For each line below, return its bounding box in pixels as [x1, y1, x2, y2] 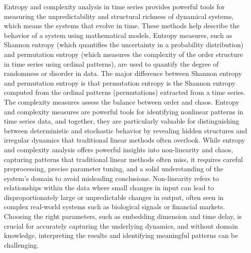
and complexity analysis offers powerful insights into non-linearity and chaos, [4, 144, 233, 154]
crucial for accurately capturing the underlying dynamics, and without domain [4, 220, 238, 231]
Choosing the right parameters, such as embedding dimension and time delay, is [4, 211, 242, 221]
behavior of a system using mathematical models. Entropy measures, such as [4, 30, 233, 40]
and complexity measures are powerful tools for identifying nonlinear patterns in [4, 106, 244, 116]
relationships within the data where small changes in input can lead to [4, 182, 214, 193]
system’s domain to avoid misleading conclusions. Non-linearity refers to [4, 173, 219, 183]
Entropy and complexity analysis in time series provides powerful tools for [4, 1, 225, 11]
